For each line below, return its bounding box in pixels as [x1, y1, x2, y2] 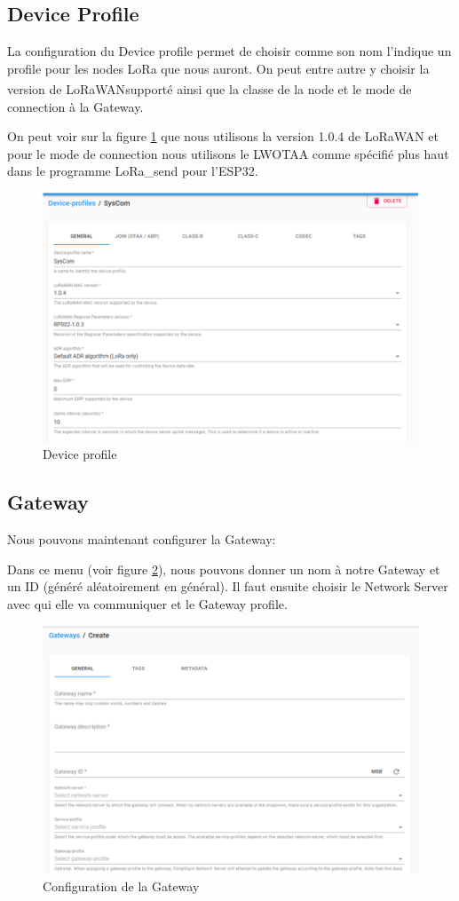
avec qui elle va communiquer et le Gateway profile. [7, 595, 288, 613]
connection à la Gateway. [7, 97, 144, 115]
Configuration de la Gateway [43, 876, 200, 895]
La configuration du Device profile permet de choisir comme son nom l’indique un [7, 42, 452, 60]
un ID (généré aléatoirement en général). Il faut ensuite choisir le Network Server [7, 577, 448, 596]
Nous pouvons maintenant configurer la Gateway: [7, 530, 276, 549]
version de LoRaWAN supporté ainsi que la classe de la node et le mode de [7, 80, 412, 99]
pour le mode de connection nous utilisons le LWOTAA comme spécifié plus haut [7, 144, 449, 162]
